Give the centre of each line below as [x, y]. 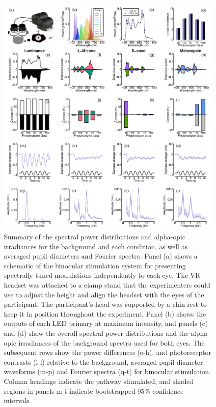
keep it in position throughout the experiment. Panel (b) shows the [105, 313]
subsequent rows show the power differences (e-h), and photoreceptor [108, 352]
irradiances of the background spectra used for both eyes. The [111, 342]
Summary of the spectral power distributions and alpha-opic [95, 237]
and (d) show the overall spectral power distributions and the [96, 333]
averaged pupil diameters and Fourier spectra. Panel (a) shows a [101, 256]
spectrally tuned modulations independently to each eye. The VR [102, 275]
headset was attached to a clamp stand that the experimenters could [107, 285]
